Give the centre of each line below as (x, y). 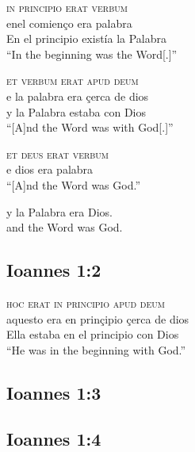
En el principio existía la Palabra (87, 38)
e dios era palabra (50, 169)
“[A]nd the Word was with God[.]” (90, 127)
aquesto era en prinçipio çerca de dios (98, 318)
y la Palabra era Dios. (59, 211)
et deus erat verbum (58, 153)
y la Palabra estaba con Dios (76, 111)
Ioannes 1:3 (54, 392)
